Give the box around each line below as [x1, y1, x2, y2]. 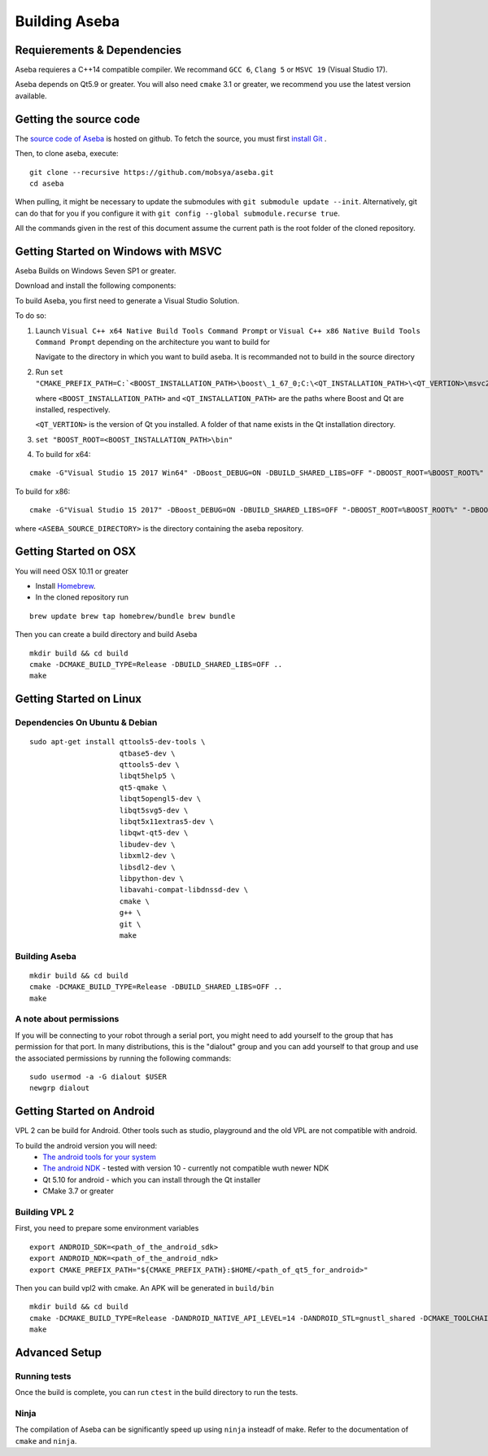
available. [15, 90, 48, 101]
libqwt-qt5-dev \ [119, 828, 189, 838]
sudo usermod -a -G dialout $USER [29, 1072, 167, 1081]
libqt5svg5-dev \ [119, 805, 189, 815]
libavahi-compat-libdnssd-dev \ [119, 885, 248, 895]
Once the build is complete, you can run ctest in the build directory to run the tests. [15, 1388, 298, 1397]
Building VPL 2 [15, 1206, 75, 1218]
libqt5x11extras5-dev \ [119, 817, 215, 826]
